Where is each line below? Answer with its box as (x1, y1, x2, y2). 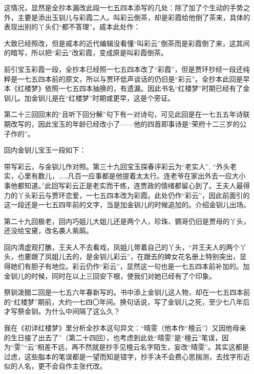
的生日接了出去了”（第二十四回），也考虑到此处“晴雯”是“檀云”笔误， (4, 332, 222, 342)
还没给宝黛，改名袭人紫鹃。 (4, 225, 93, 236)
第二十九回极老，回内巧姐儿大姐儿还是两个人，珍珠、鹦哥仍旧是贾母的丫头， (4, 216, 250, 226)
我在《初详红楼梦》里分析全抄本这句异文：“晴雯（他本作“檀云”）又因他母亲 (4, 323, 246, 333)
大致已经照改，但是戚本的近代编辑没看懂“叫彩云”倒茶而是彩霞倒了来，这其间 (4, 38, 250, 48)
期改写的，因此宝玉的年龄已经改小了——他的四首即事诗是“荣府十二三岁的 (4, 118, 240, 129)
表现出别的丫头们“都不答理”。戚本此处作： (4, 22, 141, 32)
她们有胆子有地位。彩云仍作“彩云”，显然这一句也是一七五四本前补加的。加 (10, 261, 250, 271)
